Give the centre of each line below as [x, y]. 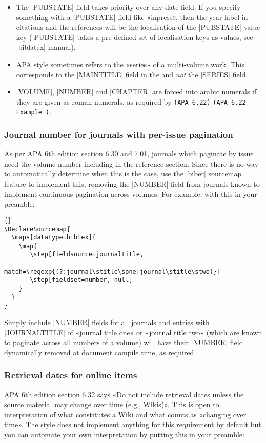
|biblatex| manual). [46, 47]
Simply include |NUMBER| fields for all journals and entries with [107, 322]
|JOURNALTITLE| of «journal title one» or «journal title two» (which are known [133, 332]
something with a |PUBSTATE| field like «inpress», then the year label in [132, 17]
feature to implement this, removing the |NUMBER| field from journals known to [132, 184]
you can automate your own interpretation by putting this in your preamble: [124, 435]
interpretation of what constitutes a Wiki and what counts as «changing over [125, 414]
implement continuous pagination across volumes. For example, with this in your [131, 194]
